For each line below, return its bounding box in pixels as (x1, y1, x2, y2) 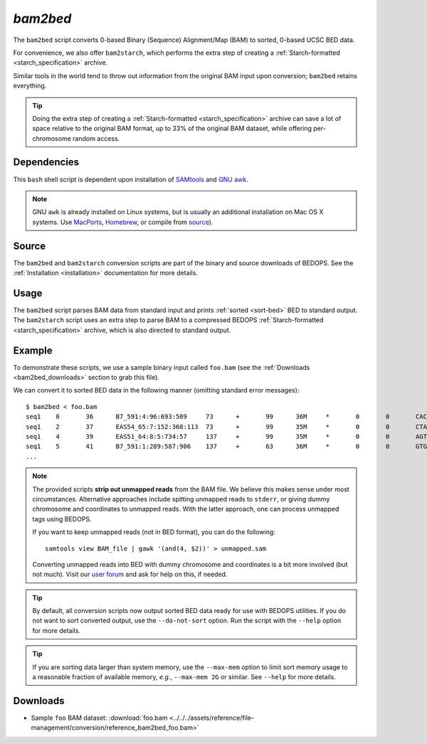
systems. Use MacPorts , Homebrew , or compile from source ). (32, 218, 213, 226)
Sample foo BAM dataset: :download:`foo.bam (31, 713, 168, 722)
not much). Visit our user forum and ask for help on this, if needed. (32, 570, 228, 579)
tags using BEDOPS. (32, 514, 92, 523)
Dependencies (13, 156, 80, 169)
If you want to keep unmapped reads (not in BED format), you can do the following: (32, 528, 275, 536)
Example (13, 344, 53, 356)
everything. (13, 82, 47, 90)
